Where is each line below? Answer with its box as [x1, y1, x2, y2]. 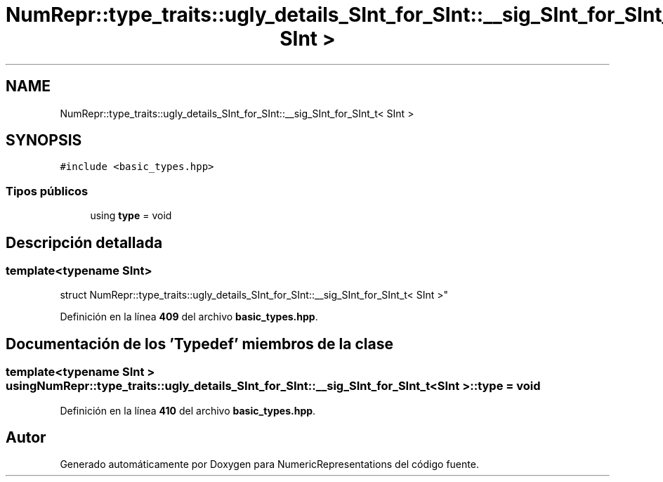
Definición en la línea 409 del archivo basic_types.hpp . [60, 311, 318, 323]
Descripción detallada [6, 233, 163, 252]
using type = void [90, 209, 172, 222]
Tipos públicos [6, 183, 88, 198]
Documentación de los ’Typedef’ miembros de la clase [6, 334, 393, 353]
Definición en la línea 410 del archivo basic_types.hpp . [60, 404, 316, 417]
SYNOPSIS [6, 131, 82, 150]
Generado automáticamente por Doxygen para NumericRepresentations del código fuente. [60, 458, 479, 471]
